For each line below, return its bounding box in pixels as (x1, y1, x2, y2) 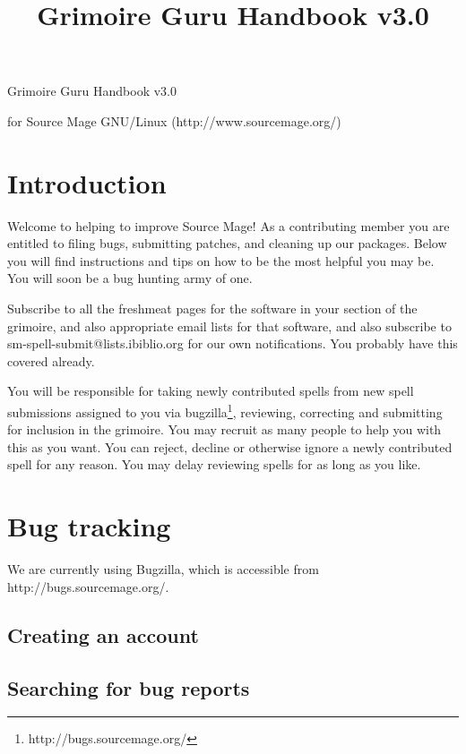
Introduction (7, 164, 167, 201)
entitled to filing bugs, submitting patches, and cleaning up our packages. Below (7, 234, 447, 253)
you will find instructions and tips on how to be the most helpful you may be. (7, 251, 435, 270)
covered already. (7, 351, 95, 370)
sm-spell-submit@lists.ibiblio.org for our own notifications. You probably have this (7, 334, 458, 353)
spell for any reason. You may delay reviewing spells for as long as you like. (7, 455, 421, 474)
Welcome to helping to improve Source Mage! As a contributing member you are (7, 216, 450, 235)
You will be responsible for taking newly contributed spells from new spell (7, 381, 414, 400)
